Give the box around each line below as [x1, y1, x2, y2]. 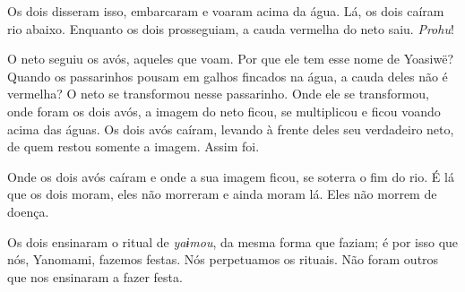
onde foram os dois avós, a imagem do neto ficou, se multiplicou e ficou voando [7, 101, 441, 120]
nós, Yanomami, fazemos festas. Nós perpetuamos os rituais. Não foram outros [7, 250, 439, 269]
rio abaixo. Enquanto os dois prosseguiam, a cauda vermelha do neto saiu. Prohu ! [7, 19, 454, 38]
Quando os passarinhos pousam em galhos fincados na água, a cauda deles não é [7, 66, 448, 85]
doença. [7, 202, 49, 220]
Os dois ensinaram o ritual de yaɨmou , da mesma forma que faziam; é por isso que [7, 232, 459, 251]
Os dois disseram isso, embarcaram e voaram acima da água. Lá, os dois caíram [7, 2, 444, 20]
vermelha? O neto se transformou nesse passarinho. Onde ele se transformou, [7, 84, 429, 103]
